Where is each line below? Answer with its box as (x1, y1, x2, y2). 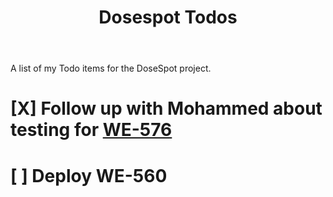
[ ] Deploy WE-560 (10, 164, 168, 187)
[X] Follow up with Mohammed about (10, 97, 323, 120)
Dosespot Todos (98, 6, 238, 29)
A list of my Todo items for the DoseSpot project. (10, 62, 212, 75)
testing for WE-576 (10, 119, 173, 141)
